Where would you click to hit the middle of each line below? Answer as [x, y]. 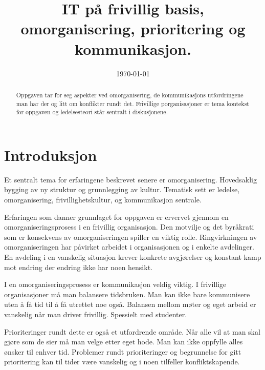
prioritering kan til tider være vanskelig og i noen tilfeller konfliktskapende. [122, 362]
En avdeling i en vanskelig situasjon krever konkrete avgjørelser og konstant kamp [133, 256]
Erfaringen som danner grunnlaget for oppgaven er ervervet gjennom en [116, 217]
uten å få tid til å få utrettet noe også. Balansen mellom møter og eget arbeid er [130, 304]
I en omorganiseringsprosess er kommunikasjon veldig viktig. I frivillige [115, 284]
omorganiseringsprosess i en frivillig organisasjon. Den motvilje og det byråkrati [129, 227]
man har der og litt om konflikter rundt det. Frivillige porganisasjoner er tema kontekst [132, 103]
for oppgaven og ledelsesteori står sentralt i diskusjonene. [92, 112]
